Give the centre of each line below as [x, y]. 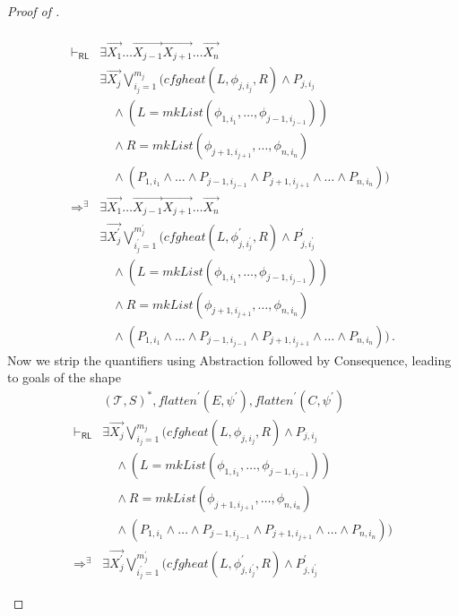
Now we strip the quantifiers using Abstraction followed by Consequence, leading [229, 359]
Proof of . [34, 11]
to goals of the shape [64, 377]
